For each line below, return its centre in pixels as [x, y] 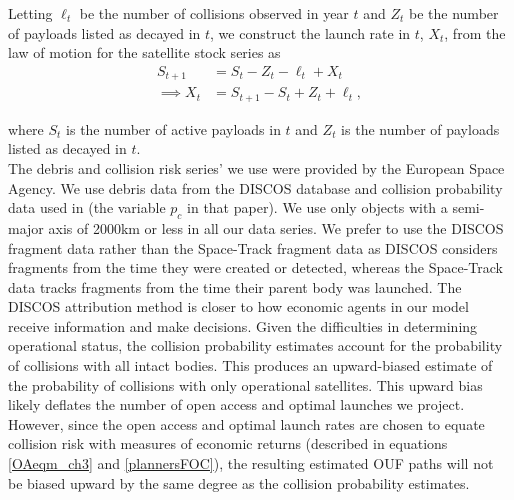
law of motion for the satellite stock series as [144, 52]
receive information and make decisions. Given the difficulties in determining [243, 325]
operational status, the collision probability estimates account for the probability [255, 345]
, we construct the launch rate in [310, 32]
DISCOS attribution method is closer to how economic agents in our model [238, 306]
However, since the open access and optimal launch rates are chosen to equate [246, 423]
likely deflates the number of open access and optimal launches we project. [236, 404]
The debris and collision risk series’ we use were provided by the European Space [256, 167]
